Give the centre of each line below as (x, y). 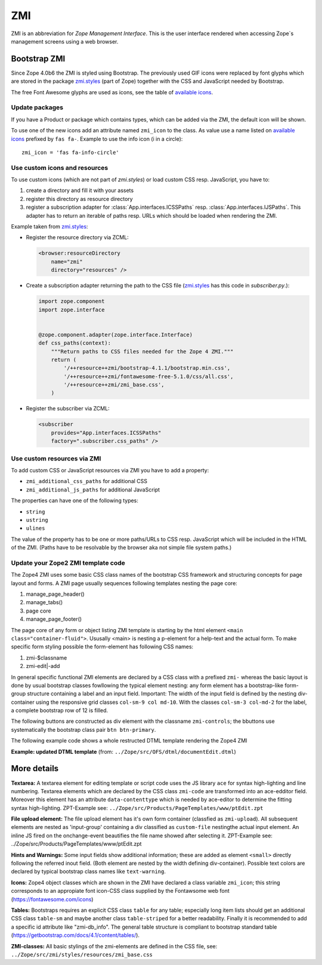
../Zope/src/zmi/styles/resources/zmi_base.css (82, 955)
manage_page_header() (55, 594)
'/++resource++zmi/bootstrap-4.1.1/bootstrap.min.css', (147, 368)
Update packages (37, 107)
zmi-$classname (47, 658)
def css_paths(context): (75, 343)
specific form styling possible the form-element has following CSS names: (102, 647)
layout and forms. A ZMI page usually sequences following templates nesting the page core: (124, 583)
